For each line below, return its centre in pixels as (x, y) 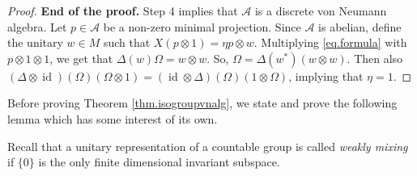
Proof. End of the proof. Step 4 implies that (123, 10)
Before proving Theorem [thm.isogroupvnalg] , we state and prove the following (202, 103)
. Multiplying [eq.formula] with (330, 42)
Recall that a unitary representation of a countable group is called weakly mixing (208, 146)
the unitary (35, 42)
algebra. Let (37, 26)
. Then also (375, 58)
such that (127, 42)
